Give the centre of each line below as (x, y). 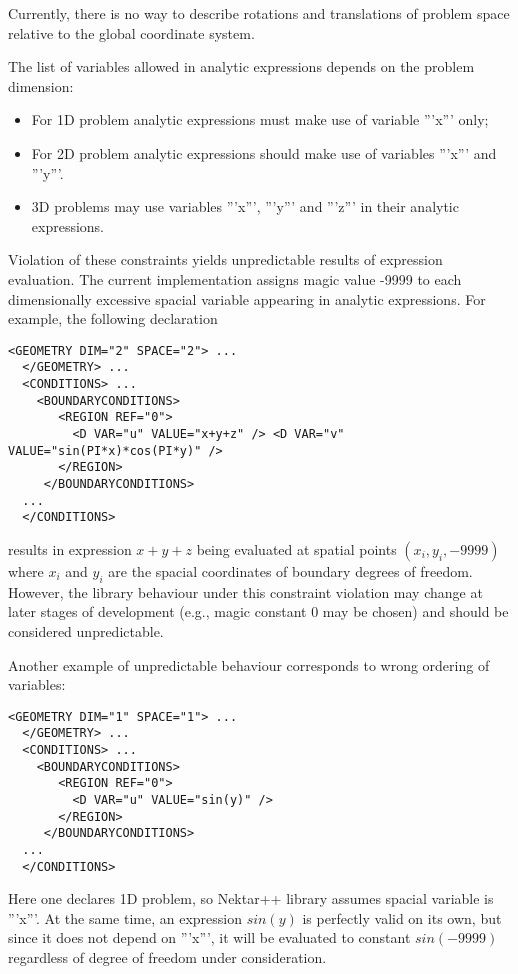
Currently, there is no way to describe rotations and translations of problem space (259, 13)
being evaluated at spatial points (296, 548)
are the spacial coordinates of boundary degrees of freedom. (290, 570)
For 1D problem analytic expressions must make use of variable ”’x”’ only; (260, 119)
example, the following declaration (113, 318)
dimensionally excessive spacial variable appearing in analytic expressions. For (247, 298)
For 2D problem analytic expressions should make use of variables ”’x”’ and (264, 152)
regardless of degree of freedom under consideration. (167, 957)
